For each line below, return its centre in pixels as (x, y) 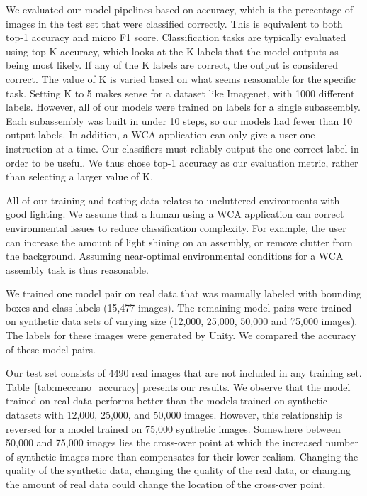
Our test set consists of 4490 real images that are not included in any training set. (184, 373)
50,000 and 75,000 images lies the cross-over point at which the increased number (182, 442)
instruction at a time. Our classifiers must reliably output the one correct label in (182, 148)
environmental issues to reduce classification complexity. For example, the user (176, 227)
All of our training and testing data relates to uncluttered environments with (173, 200)
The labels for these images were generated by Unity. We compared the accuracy (181, 335)
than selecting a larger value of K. (79, 176)
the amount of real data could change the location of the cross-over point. (166, 484)
